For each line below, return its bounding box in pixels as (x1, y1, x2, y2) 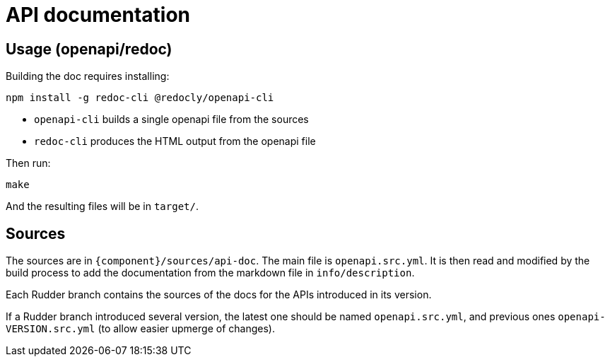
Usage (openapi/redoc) (6, 40, 172, 58)
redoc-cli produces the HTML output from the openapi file (34, 135, 316, 148)
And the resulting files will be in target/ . (6, 200, 199, 213)
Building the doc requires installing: (6, 70, 170, 83)
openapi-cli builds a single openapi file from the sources (34, 113, 309, 126)
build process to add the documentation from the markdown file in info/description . (6, 267, 415, 279)
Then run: (6, 157, 51, 170)
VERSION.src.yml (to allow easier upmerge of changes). (6, 322, 275, 335)
